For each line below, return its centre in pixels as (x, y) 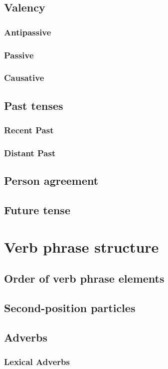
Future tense (37, 209)
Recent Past (29, 130)
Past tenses (34, 105)
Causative (24, 78)
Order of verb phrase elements (84, 278)
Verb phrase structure (82, 246)
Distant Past (30, 153)
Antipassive (28, 32)
